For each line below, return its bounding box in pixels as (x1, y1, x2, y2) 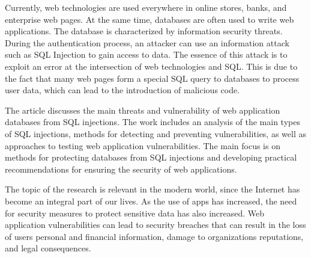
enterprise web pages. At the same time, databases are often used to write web (5, 13, 294, 25)
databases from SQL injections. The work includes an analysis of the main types (5, 115, 300, 128)
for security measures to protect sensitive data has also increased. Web (5, 206, 265, 219)
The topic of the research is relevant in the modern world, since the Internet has (5, 183, 300, 195)
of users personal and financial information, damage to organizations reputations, (5, 230, 304, 242)
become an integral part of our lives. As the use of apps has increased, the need (5, 194, 297, 207)
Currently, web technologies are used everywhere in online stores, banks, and (5, 1, 287, 13)
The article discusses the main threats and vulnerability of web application (5, 103, 280, 116)
